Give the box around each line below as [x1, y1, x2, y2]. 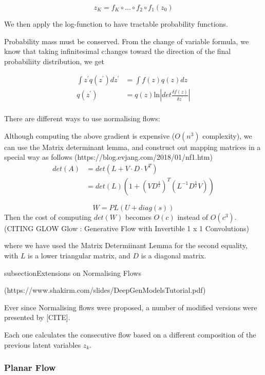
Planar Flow [4, 361, 56, 374]
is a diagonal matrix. [141, 250, 206, 261]
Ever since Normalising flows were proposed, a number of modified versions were [4, 302, 257, 312]
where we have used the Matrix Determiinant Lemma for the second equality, [4, 240, 248, 251]
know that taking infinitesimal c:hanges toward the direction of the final [4, 46, 231, 57]
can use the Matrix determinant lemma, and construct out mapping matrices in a [4, 141, 261, 152]
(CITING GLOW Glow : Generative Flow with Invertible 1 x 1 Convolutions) [4, 222, 249, 233]
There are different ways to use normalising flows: [4, 113, 160, 124]
